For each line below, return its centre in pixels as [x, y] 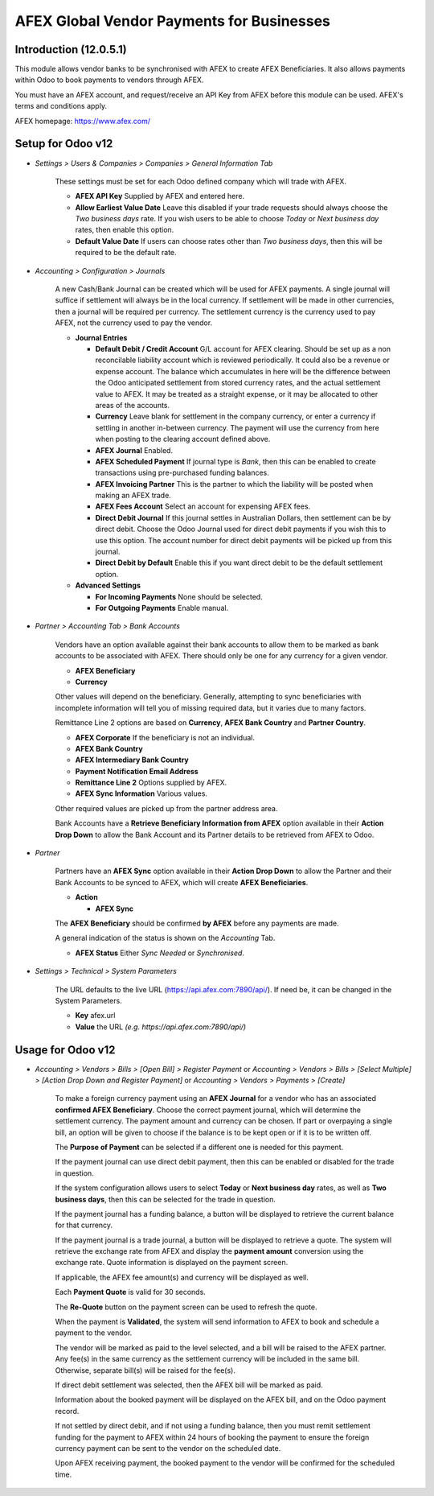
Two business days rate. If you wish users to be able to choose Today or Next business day [227, 219]
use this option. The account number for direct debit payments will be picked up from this [244, 540]
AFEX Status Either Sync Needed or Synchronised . [160, 953]
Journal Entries [101, 337]
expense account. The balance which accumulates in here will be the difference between [243, 371]
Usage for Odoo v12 [65, 1050]
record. [67, 1411]
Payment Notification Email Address [137, 771]
